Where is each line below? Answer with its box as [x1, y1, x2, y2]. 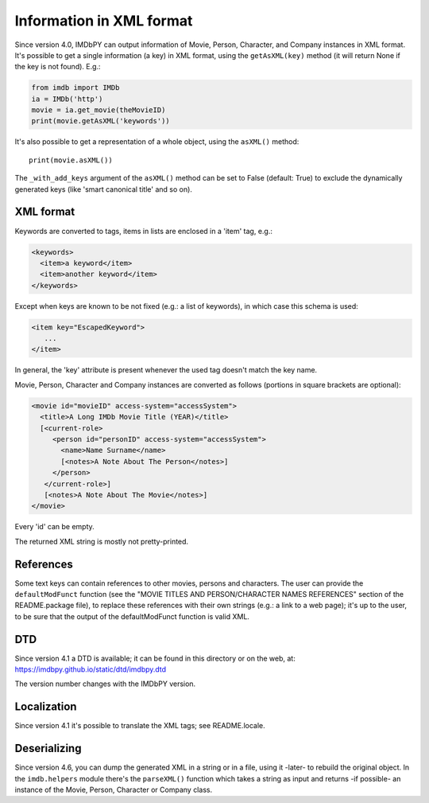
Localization [14, 700, 77, 714]
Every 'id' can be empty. [14, 522, 95, 532]
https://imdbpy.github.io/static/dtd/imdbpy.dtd [14, 665, 167, 674]
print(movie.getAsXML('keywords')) [31, 116, 170, 126]
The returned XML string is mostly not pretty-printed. [14, 536, 189, 546]
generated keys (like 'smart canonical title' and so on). [14, 184, 192, 194]
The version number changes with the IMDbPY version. [14, 679, 196, 688]
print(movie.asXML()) [29, 155, 113, 165]
